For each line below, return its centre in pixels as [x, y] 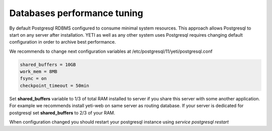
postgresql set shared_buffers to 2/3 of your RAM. [62, 112]
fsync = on [33, 79]
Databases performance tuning [76, 13]
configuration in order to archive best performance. [62, 42]
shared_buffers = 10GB [48, 64]
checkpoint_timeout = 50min [54, 86]
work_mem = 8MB [39, 72]
